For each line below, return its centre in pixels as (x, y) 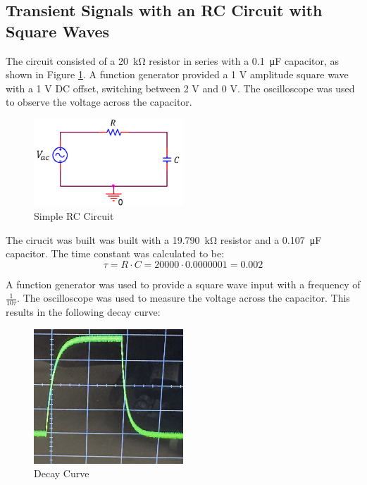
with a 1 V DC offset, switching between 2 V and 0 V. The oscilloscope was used (180, 88)
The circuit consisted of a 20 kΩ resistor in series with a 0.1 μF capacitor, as (173, 60)
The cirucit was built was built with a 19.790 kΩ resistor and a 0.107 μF (164, 239)
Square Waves (58, 31)
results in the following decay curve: (83, 312)
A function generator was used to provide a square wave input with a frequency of (183, 284)
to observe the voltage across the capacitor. (99, 102)
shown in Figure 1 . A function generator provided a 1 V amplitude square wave (177, 74)
